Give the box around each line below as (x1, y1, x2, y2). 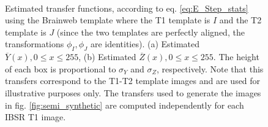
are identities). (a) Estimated (90, 37, 200, 50)
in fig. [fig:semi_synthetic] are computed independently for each (5, 98, 244, 111)
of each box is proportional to (5, 62, 116, 75)
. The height (213, 50, 259, 63)
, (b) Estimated (78, 50, 136, 63)
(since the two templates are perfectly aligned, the (56, 25, 245, 38)
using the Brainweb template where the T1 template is (5, 13, 210, 26)
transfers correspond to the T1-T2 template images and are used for (5, 74, 261, 87)
